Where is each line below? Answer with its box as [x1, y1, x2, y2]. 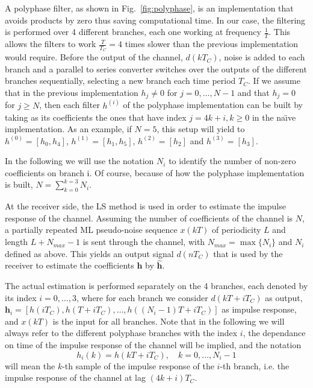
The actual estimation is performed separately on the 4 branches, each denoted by [5, 279, 308, 292]
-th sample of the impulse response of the [62, 359, 214, 372]
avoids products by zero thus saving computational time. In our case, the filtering [5, 13, 306, 26]
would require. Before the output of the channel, [5, 51, 183, 63]
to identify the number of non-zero [169, 154, 296, 167]
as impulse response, [222, 303, 297, 316]
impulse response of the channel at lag [5, 371, 146, 384]
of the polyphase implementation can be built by [123, 98, 303, 111]
